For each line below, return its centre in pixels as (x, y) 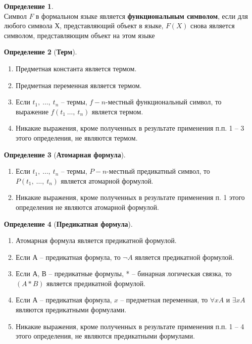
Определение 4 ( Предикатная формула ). (68, 223)
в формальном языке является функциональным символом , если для (142, 16)
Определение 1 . (29, 6)
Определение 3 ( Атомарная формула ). (65, 154)
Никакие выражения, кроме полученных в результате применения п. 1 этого (130, 197)
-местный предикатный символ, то (158, 171)
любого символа (28, 25)
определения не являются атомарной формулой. (87, 207)
